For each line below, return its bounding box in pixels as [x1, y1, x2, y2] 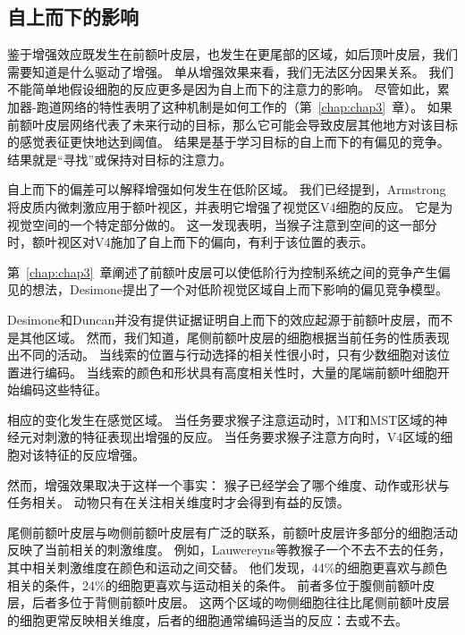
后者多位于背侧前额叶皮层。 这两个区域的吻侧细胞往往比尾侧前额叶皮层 [31, 593, 450, 612]
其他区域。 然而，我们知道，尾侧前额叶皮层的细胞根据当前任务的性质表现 [19, 327, 450, 346]
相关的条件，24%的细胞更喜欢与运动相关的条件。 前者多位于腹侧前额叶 [7, 575, 423, 594]
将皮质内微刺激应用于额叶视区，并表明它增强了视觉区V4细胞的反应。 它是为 [7, 197, 453, 216]
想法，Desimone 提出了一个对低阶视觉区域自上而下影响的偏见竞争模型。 [31, 280, 448, 299]
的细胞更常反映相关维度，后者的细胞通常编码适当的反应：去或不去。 [7, 610, 408, 629]
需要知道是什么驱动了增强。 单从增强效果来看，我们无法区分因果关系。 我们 [7, 62, 454, 80]
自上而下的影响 [7, 3, 139, 30]
